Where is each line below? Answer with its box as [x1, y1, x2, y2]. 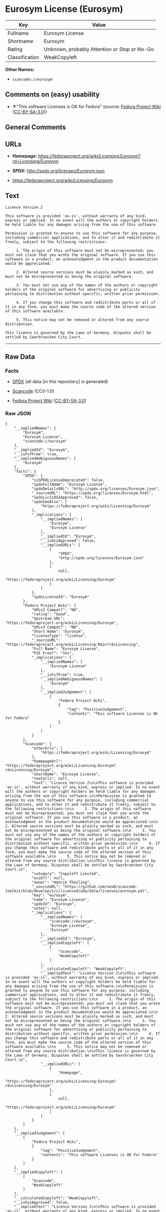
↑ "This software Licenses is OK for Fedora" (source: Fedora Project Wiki [12, 103, 161, 109]
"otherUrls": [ [31, 745, 63, 751]
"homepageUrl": [31, 759, 63, 764]
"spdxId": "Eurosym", [31, 901, 77, 907]
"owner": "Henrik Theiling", [31, 880, 92, 885]
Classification [7, 53, 40, 60]
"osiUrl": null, [31, 875, 65, 880]
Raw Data [5, 352, 36, 361]
